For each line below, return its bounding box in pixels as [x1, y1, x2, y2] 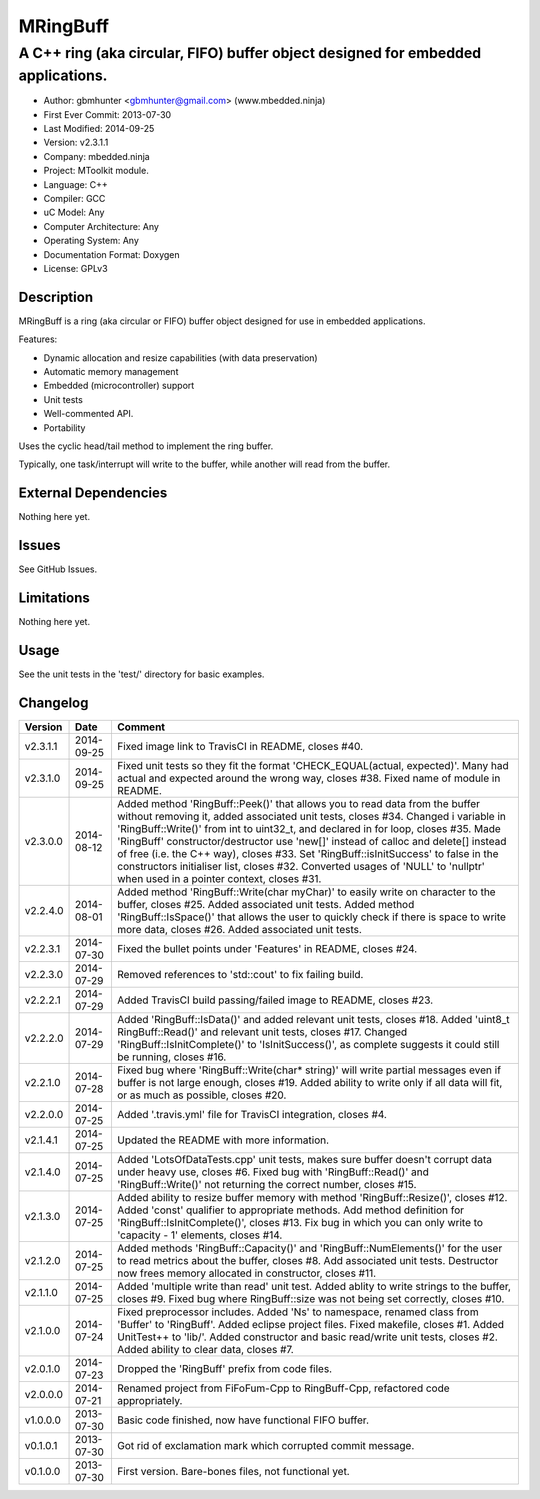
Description [18, 288, 94, 305]
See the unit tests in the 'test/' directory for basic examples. [18, 668, 265, 680]
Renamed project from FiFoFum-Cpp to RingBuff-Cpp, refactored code [116, 1381, 450, 1395]
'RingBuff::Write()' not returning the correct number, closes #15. [116, 1177, 417, 1191]
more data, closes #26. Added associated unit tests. [116, 922, 362, 936]
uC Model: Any [43, 206, 105, 219]
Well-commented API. [43, 408, 134, 420]
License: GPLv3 [43, 262, 109, 274]
